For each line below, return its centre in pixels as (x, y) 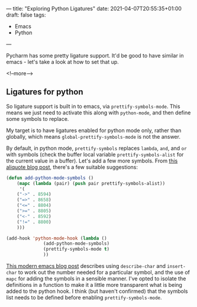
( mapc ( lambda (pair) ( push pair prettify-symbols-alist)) (91, 183)
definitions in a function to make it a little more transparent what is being (94, 285)
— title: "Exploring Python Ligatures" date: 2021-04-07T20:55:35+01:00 (94, 9)
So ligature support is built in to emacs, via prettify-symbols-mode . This (93, 106)
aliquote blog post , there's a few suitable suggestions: (72, 167)
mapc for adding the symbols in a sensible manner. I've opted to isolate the (96, 279)
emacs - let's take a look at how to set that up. (63, 62)
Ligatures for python (45, 92)
